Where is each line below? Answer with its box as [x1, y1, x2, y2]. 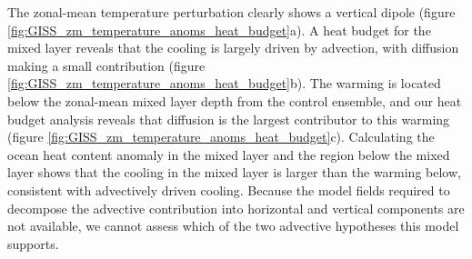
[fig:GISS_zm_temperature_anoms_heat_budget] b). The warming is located [7, 74, 441, 93]
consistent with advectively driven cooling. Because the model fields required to [7, 180, 450, 199]
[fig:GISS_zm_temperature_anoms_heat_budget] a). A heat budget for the [7, 20, 431, 39]
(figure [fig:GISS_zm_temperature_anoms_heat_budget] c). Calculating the [7, 127, 435, 146]
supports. [7, 234, 59, 253]
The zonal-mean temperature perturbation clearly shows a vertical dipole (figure [7, 3, 456, 21]
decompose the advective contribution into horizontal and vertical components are [7, 198, 465, 217]
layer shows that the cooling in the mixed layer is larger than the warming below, [7, 163, 461, 182]
